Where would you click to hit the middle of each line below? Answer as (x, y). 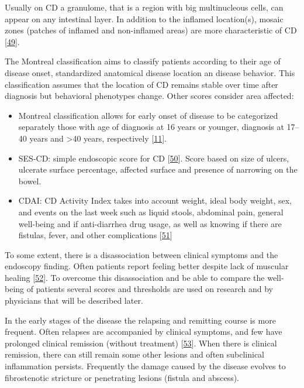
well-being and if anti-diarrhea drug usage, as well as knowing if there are (150, 223)
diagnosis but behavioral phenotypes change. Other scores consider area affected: (149, 96)
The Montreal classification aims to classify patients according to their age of (143, 61)
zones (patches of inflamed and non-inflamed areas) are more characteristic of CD (151, 30)
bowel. (30, 181)
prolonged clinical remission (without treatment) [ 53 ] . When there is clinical (141, 343)
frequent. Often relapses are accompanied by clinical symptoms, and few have (144, 332)
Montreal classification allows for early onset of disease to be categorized (148, 115)
